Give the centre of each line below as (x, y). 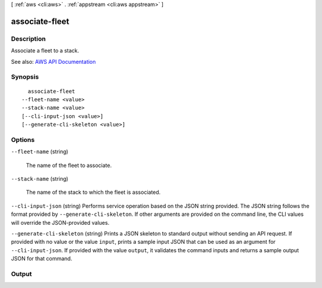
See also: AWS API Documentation (53, 61)
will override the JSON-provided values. (60, 222)
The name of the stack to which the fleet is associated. (93, 192)
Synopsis (25, 77)
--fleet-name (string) (40, 151)
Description (28, 39)
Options (23, 140)
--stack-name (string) (40, 178)
